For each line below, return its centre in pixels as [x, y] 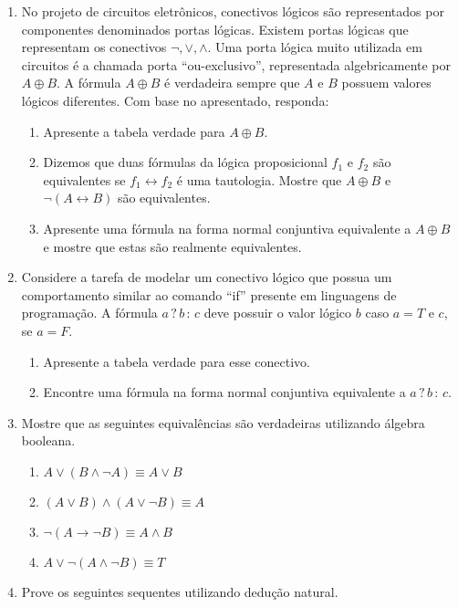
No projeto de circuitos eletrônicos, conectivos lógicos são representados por [233, 11]
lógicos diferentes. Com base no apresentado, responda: [175, 100]
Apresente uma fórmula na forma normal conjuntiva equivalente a [227, 228]
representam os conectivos [94, 47]
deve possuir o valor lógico [278, 313]
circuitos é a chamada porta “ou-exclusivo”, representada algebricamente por [236, 64]
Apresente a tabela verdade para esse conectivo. [177, 361]
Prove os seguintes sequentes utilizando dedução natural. [180, 591]
